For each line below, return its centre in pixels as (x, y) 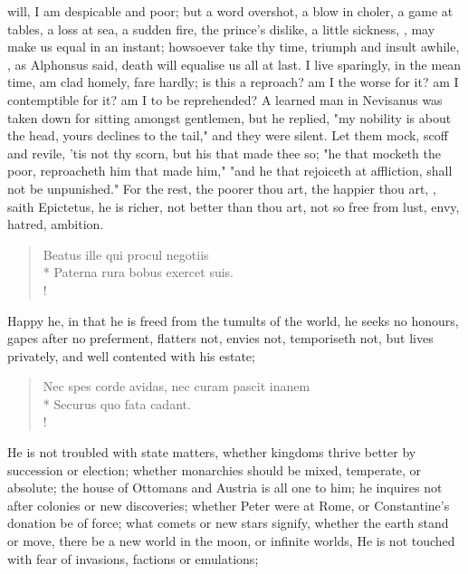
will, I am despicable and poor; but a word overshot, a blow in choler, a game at (230, 11)
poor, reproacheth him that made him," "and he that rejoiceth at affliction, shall (230, 171)
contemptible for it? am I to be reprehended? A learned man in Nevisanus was (225, 99)
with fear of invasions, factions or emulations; (133, 558)
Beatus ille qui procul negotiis (126, 254)
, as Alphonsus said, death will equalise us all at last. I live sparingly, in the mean (234, 64)
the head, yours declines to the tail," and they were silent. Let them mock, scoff (228, 135)
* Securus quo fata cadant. (117, 403)
